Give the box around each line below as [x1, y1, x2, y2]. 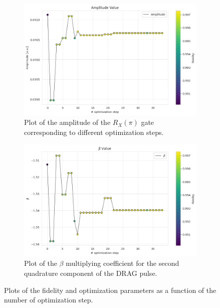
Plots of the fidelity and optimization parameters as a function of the [4, 284, 216, 295]
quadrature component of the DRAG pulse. [24, 268, 157, 278]
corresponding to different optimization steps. [24, 127, 164, 137]
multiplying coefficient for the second [66, 258, 179, 268]
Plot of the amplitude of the [24, 117, 111, 127]
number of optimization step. [4, 294, 93, 305]
